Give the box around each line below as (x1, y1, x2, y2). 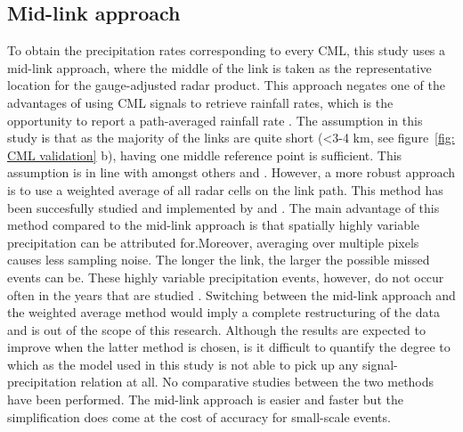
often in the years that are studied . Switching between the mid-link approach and (7, 285, 456, 304)
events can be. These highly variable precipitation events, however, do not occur (7, 267, 444, 286)
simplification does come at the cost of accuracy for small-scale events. (7, 407, 391, 426)
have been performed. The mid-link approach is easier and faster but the (7, 390, 403, 409)
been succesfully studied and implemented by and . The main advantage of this (7, 198, 440, 216)
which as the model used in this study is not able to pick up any (7, 355, 359, 373)
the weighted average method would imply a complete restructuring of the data (7, 303, 440, 322)
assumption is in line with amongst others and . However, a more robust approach (7, 163, 456, 182)
